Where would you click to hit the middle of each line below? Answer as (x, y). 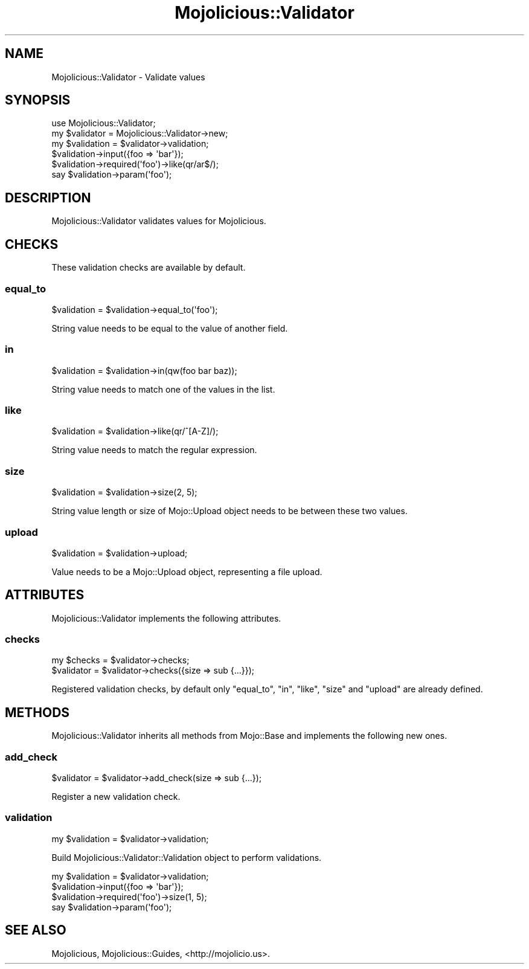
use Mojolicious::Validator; (104, 123)
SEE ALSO (36, 930)
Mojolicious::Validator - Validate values (128, 77)
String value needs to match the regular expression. (154, 450)
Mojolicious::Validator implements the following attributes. (166, 618)
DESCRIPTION (48, 198)
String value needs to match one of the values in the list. (163, 389)
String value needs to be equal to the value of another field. (170, 328)
